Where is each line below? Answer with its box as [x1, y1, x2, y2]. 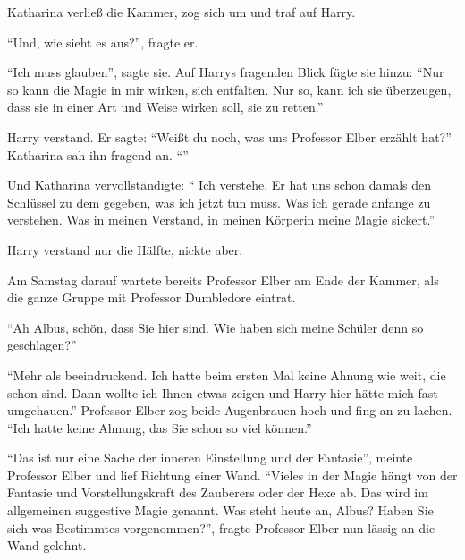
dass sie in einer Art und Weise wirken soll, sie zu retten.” [7, 98, 324, 116]
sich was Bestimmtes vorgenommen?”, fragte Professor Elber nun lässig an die [7, 518, 435, 537]
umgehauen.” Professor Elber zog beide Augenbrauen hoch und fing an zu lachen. [7, 401, 452, 420]
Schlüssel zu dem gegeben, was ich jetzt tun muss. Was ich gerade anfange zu [7, 192, 431, 211]
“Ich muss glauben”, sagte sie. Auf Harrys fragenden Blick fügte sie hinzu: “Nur [7, 63, 444, 81]
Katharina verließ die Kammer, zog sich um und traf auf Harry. [7, 3, 356, 21]
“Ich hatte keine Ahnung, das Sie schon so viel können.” [7, 418, 312, 437]
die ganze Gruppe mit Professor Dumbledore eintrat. [7, 288, 296, 307]
